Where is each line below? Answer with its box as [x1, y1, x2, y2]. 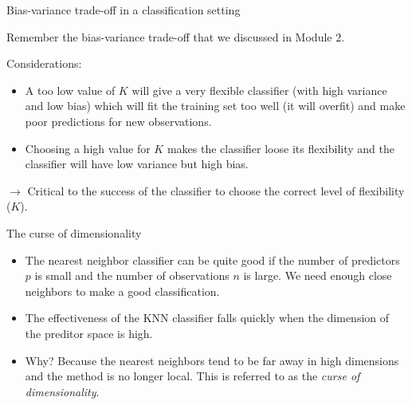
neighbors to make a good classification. [25, 282, 220, 299]
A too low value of [25, 81, 116, 98]
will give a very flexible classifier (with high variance [131, 81, 387, 98]
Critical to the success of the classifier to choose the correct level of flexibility [27, 182, 405, 199]
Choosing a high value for [25, 140, 151, 156]
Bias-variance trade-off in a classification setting [6, 2, 241, 18]
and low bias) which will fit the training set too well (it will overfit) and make [25, 97, 406, 114]
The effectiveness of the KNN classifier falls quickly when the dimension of [25, 309, 390, 326]
